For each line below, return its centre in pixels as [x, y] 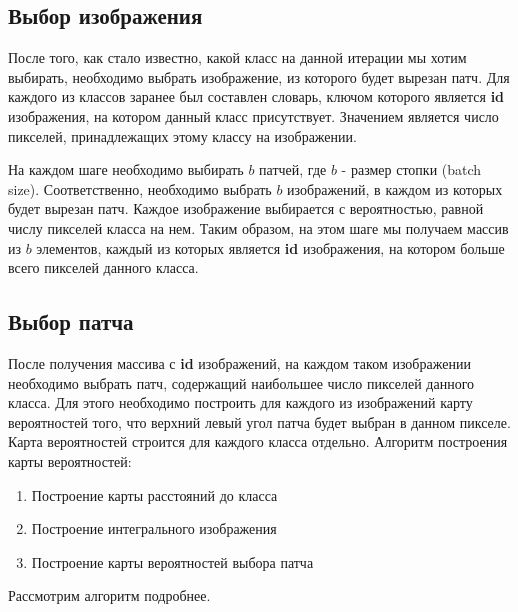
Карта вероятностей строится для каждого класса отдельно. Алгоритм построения [258, 441]
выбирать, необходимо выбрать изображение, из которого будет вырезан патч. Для [259, 76]
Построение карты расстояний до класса [154, 494]
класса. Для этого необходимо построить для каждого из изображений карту [240, 402]
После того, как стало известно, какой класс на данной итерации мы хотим [237, 57]
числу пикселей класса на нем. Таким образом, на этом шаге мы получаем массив [258, 227]
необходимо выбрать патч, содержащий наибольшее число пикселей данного [241, 382]
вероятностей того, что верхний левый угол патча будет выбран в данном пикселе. [259, 421]
